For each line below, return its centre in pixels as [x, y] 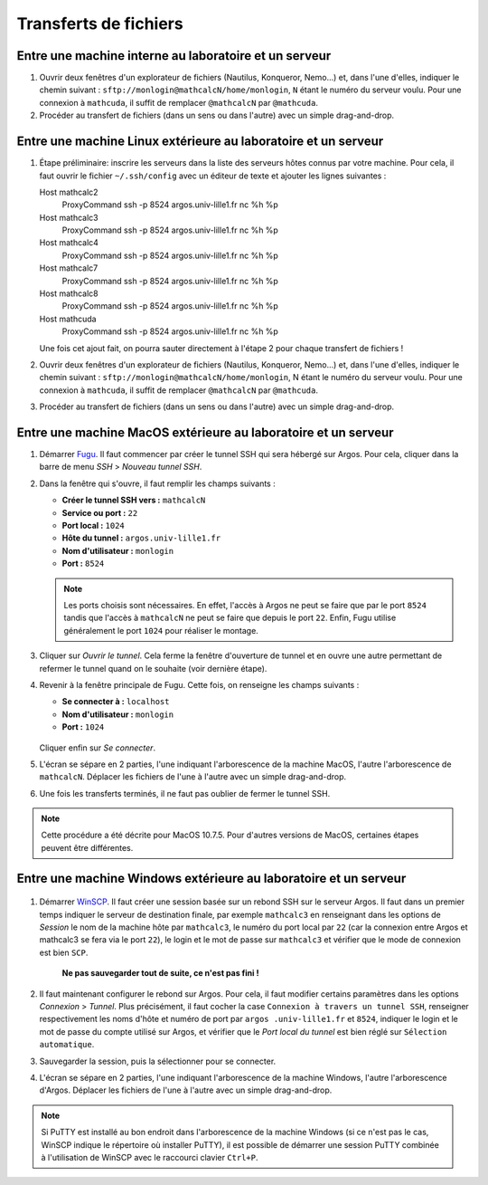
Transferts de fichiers [100, 24]
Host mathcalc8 [69, 293]
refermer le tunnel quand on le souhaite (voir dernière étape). [153, 668]
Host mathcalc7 [69, 268]
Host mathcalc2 [69, 192]
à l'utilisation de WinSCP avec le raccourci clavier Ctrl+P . [150, 1157]
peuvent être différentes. [87, 847]
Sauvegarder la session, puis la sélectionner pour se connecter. [158, 1061]
